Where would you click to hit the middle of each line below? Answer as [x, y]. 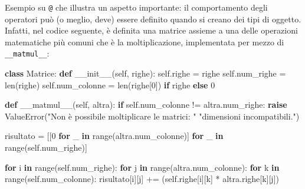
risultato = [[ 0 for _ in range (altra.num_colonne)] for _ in [114, 136]
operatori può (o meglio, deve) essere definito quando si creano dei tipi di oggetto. [153, 19]
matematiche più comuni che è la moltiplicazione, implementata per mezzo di [145, 42]
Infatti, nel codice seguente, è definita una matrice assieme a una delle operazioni [151, 30]
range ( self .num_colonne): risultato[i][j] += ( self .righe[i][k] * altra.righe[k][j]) [142, 179]
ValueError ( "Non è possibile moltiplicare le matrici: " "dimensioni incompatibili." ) [152, 116]
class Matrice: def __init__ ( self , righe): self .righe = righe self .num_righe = [145, 73]
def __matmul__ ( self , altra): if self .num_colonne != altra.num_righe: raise [146, 105]
